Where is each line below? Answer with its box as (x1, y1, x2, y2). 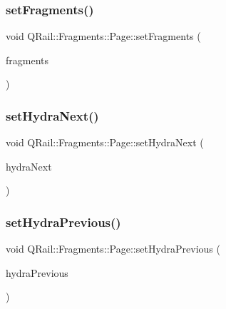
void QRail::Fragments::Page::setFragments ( (6, 29, 201, 44)
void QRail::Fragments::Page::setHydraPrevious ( (6, 241, 220, 256)
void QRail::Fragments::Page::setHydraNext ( (6, 135, 204, 150)
